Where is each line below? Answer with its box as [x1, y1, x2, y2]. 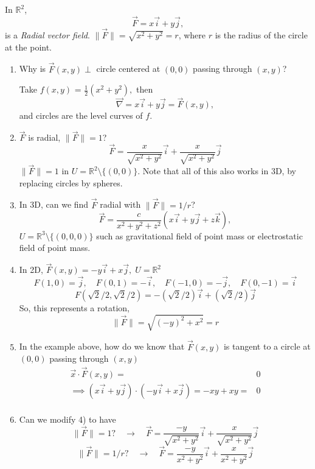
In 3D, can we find [19, 198, 89, 211]
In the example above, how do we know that [19, 340, 185, 353]
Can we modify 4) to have [19, 413, 116, 426]
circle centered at [96, 62, 161, 75]
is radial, [28, 131, 61, 144]
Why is [19, 62, 46, 75]
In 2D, [19, 263, 43, 276]
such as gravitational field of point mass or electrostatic [96, 229, 303, 242]
